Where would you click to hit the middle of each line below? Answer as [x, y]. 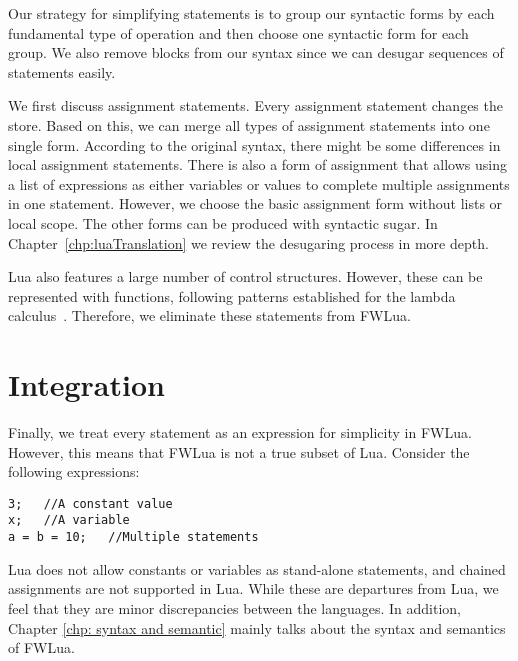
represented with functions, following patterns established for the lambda [232, 295]
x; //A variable [69, 520]
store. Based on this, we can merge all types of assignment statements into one [249, 124]
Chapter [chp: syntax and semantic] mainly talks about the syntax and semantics [257, 627]
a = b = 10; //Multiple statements [133, 537]
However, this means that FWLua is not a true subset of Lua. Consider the [239, 451]
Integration [86, 384]
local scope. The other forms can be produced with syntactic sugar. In [223, 222]
